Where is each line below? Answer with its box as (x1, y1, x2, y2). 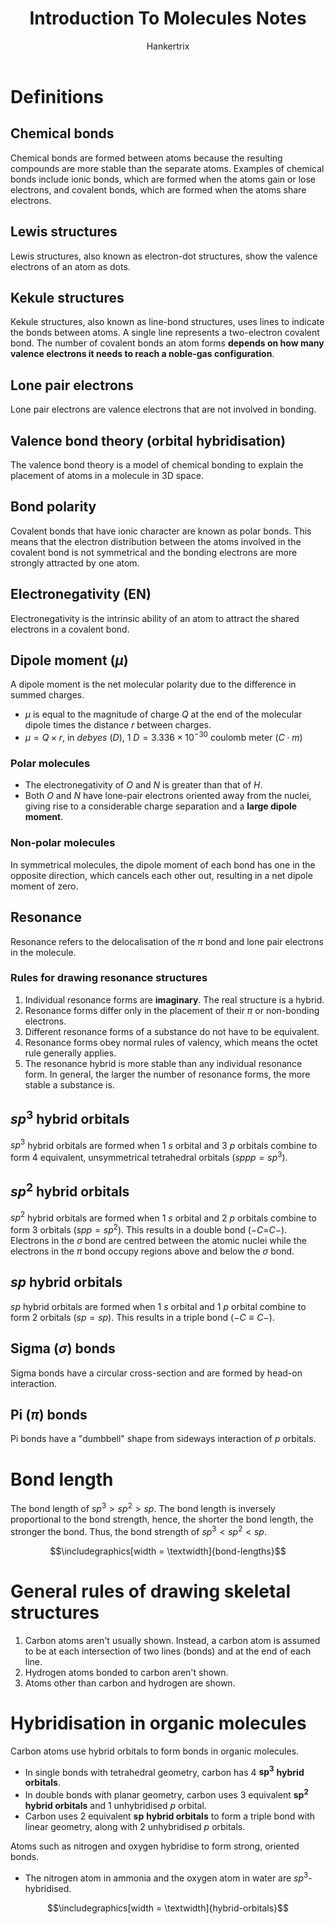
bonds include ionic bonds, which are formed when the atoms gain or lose (10, 173, 316, 185)
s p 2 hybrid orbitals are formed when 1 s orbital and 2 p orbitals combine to (10, 1210, 317, 1224)
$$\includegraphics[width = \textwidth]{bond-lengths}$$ (49, 1545, 287, 1557)
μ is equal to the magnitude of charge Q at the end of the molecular (24, 708, 303, 721)
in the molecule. (10, 946, 77, 958)
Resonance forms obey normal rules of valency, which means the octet (24, 1036, 318, 1048)
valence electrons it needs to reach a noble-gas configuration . (10, 348, 275, 360)
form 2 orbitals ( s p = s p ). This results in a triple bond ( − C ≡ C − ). (10, 1311, 275, 1323)
